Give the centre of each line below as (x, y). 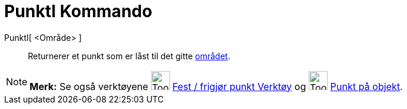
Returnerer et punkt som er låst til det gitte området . (129, 56)
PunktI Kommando (78, 11)
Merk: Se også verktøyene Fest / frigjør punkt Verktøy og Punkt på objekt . (216, 86)
